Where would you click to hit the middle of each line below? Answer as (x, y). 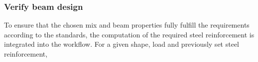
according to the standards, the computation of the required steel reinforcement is (129, 34)
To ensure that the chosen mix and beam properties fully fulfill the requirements (127, 25)
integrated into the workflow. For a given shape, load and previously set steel (122, 44)
